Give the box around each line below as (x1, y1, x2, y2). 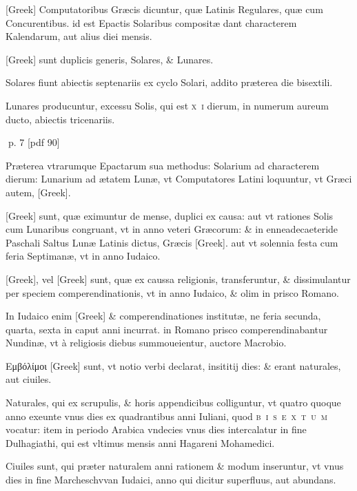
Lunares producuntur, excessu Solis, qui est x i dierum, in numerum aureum (6, 98, 329, 112)
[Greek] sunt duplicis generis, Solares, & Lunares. (6, 52, 214, 66)
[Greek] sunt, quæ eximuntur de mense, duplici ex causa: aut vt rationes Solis (6, 208, 334, 222)
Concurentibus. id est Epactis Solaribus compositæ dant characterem (6, 15, 297, 30)
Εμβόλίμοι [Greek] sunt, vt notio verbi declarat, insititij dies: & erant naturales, (6, 358, 341, 373)
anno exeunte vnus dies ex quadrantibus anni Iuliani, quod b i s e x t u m (6, 408, 328, 423)
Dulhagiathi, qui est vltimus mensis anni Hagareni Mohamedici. (6, 435, 275, 450)
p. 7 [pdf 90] (8, 135, 60, 149)
